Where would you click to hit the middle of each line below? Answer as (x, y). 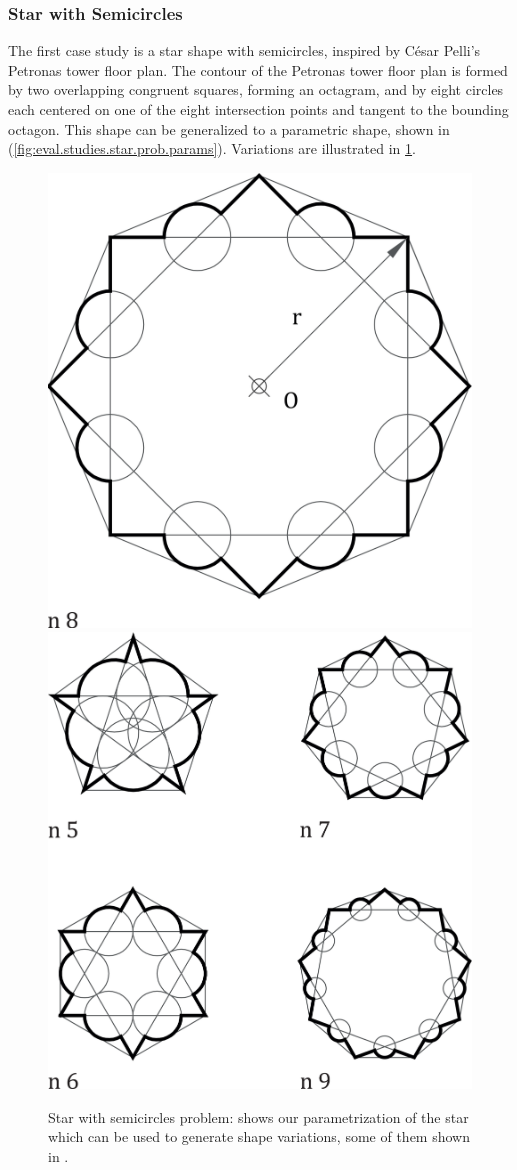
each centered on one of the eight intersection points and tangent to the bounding (258, 109)
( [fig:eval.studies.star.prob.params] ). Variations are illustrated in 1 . (212, 148)
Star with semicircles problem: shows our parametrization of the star (258, 1116)
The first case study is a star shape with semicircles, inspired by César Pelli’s (244, 50)
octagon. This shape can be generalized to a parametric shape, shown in (229, 128)
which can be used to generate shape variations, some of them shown (259, 1136)
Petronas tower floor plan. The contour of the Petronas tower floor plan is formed (258, 69)
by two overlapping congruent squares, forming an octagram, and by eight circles (256, 89)
